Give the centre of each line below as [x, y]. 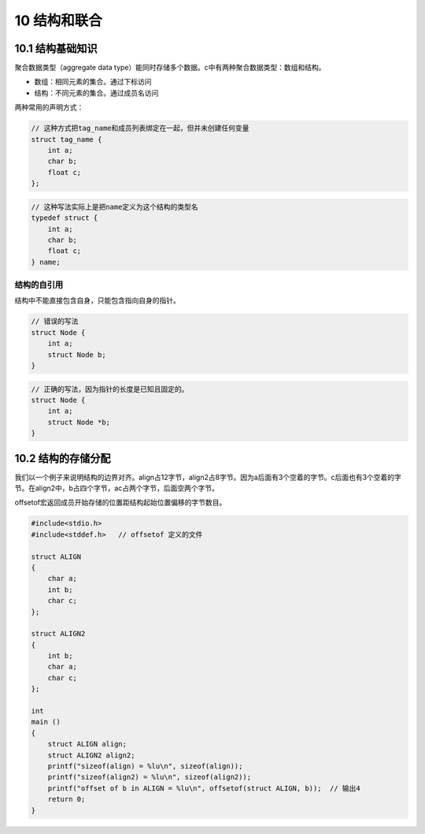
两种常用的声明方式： [49, 107]
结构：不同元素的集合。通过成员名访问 [96, 93]
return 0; [67, 799]
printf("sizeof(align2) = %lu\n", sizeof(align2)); [150, 777]
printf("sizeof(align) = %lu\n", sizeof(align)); [145, 766]
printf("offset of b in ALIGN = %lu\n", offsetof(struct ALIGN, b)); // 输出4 [204, 788]
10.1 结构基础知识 [56, 48]
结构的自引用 [39, 285]
